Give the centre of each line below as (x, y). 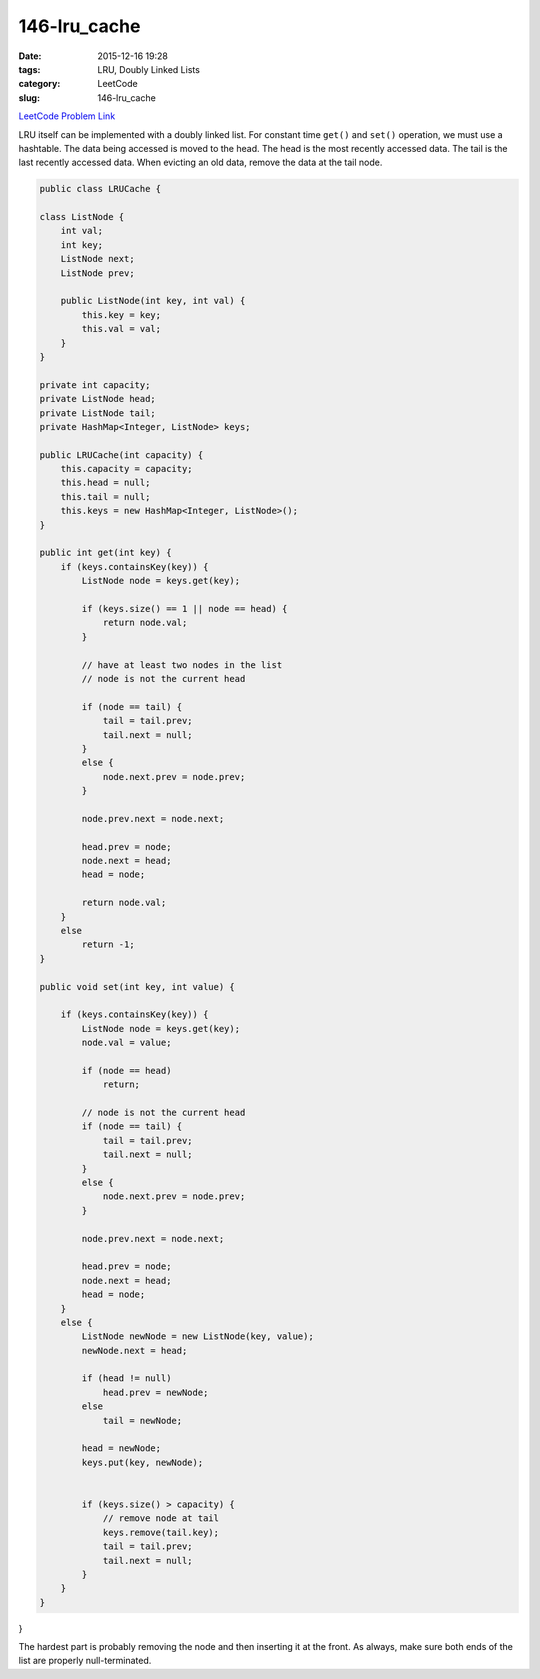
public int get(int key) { (105, 553)
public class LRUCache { (100, 189)
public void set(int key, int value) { (137, 986)
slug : (29, 97)
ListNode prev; (97, 273)
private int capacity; (95, 384)
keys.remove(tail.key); (161, 1532)
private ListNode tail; (98, 413)
